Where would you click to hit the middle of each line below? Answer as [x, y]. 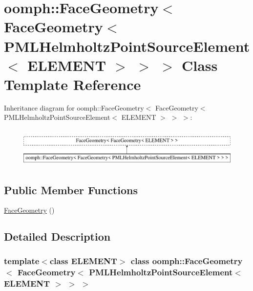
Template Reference [73, 84]
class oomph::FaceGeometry [187, 260]
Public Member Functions [71, 190]
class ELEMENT [83, 260]
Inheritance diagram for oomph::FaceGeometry [74, 107]
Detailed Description [57, 236]
